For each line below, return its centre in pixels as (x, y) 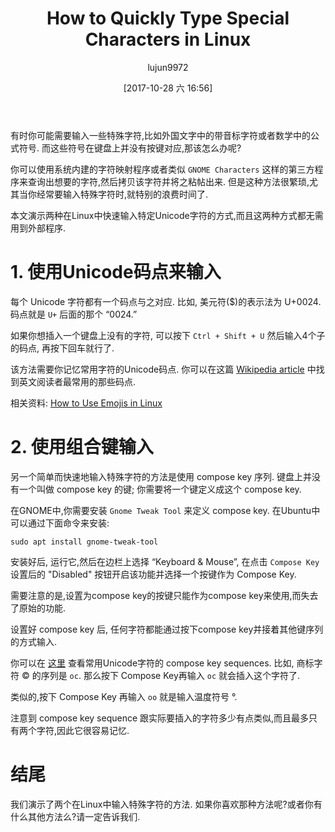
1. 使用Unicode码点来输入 (116, 272)
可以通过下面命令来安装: (60, 523)
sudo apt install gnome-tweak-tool (84, 542)
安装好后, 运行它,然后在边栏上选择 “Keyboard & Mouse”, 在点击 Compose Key (165, 561)
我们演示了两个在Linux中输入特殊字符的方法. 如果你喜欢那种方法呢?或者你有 (166, 804)
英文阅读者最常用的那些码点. (77, 381)
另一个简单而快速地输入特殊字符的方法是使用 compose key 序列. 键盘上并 (161, 476)
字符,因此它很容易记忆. (83, 730)
